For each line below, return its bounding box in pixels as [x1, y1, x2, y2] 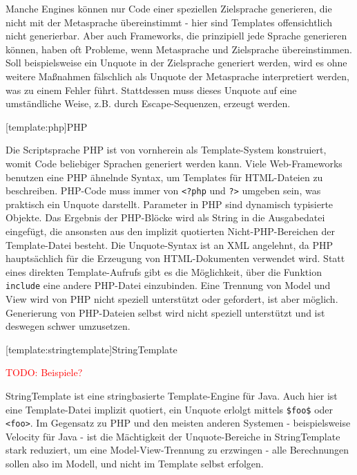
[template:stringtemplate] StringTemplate [6, 342, 177, 356]
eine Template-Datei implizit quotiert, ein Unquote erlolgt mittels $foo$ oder [6, 402, 334, 416]
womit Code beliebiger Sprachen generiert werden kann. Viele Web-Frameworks [6, 156, 342, 170]
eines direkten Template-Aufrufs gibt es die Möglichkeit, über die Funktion [6, 264, 322, 279]
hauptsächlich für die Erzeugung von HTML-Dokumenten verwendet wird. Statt [6, 251, 345, 266]
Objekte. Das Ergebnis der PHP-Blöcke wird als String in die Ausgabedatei [6, 210, 325, 225]
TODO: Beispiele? [6, 365, 83, 380]
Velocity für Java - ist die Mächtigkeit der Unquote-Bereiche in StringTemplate [6, 429, 340, 443]
